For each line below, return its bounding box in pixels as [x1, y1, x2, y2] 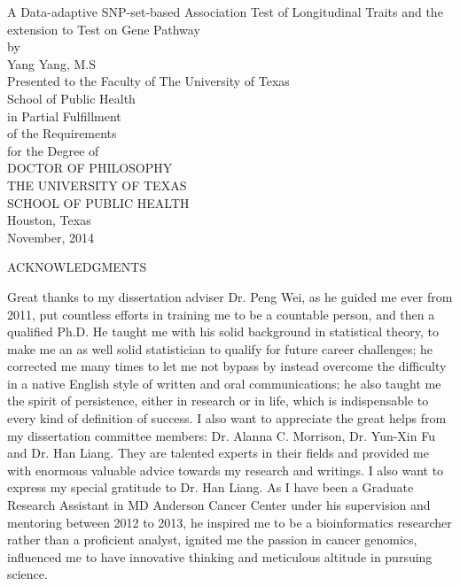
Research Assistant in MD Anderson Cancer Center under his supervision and [7, 496, 431, 514]
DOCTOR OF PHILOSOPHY [7, 158, 173, 177]
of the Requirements [7, 124, 117, 143]
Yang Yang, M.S [7, 54, 96, 73]
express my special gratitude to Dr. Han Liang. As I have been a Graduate [7, 478, 414, 497]
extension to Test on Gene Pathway [7, 19, 200, 38]
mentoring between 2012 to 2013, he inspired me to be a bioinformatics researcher [7, 513, 452, 531]
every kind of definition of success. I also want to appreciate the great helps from [7, 409, 447, 428]
